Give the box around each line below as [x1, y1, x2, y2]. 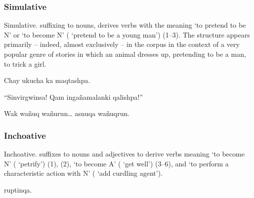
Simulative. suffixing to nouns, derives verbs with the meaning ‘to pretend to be [4, 20, 246, 30]
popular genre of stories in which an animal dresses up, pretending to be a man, [4, 49, 246, 59]
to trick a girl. [4, 58, 46, 69]
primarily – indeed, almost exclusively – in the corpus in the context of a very [4, 39, 240, 49]
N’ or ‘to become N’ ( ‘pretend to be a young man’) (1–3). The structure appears [4, 29, 250, 40]
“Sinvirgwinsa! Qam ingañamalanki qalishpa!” [4, 91, 143, 102]
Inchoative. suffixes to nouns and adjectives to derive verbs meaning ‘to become [4, 149, 245, 159]
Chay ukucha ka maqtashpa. [4, 75, 90, 85]
